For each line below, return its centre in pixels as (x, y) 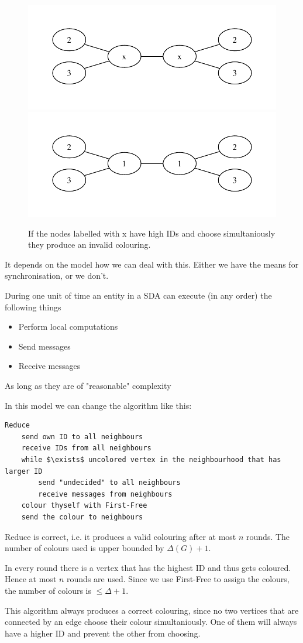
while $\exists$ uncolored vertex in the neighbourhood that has (151, 460)
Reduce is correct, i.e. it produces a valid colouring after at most (120, 536)
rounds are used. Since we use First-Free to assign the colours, (178, 579)
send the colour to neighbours (82, 517)
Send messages (44, 346)
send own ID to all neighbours (82, 437)
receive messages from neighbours (105, 494)
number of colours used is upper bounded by (85, 548)
